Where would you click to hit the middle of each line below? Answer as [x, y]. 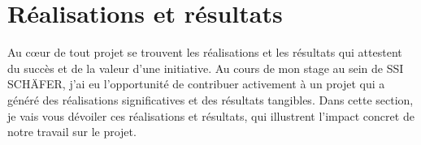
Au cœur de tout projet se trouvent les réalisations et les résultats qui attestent [205, 52]
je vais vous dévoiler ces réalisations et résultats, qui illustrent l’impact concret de [211, 115]
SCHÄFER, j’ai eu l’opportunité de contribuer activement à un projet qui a [196, 84]
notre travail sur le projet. [72, 132]
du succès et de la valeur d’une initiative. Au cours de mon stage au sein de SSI [206, 68]
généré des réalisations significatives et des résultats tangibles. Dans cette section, [210, 99]
